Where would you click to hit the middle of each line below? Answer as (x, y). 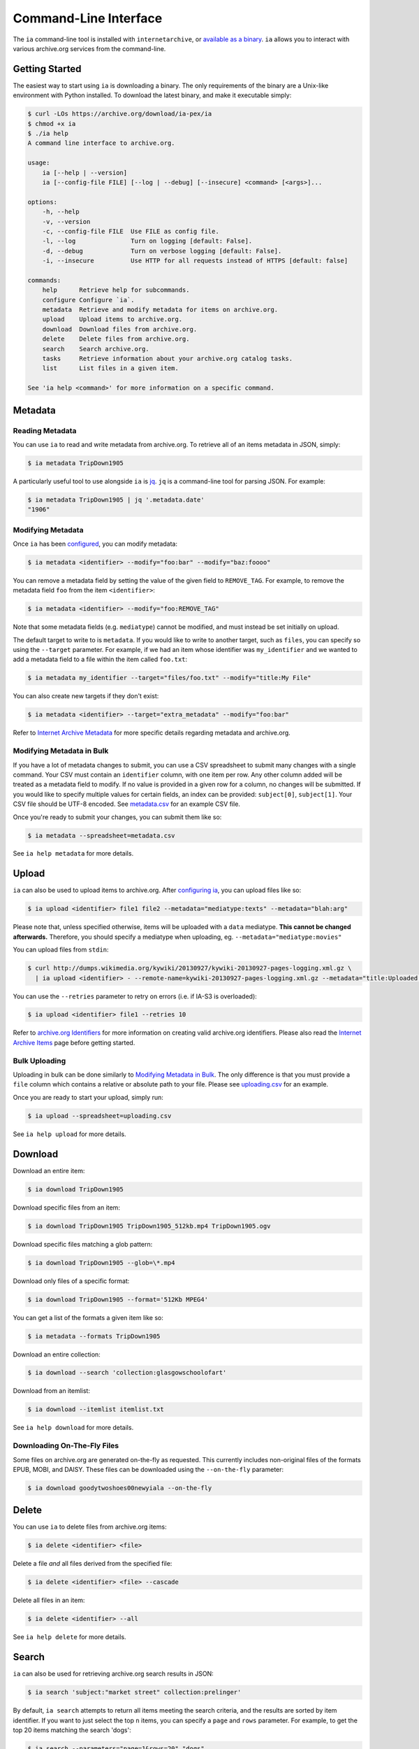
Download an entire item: (49, 1170)
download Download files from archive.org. (120, 329)
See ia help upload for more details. (69, 1134)
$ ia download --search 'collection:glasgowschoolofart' (127, 1373)
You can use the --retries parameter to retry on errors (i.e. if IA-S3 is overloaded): (135, 996)
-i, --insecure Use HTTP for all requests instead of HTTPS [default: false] (195, 261)
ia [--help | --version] (85, 172)
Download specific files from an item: (66, 1208)
